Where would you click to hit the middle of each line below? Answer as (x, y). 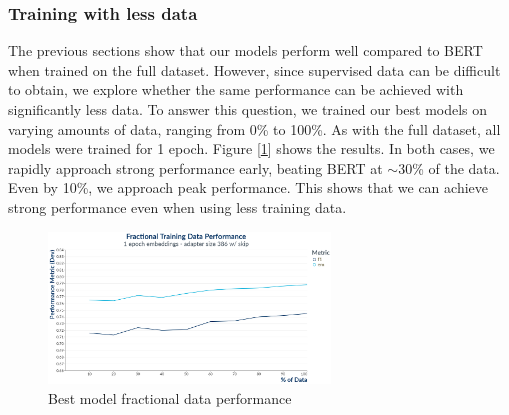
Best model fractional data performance (170, 397)
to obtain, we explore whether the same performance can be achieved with (236, 89)
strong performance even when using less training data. (177, 206)
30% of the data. (449, 167)
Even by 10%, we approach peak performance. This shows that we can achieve (248, 187)
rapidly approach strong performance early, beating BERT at (195, 167)
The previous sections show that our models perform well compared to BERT (245, 50)
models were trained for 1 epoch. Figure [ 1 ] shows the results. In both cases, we (251, 148)
